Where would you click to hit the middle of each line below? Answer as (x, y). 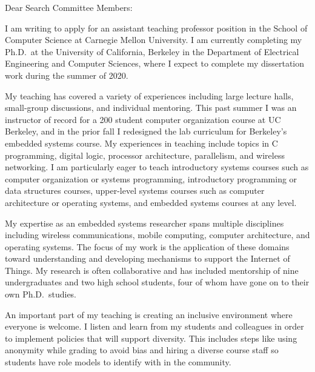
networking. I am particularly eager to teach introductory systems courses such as (157, 167)
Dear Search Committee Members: (69, 7)
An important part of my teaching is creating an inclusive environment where (149, 314)
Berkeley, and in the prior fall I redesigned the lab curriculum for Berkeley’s (146, 131)
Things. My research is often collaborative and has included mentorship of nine (152, 270)
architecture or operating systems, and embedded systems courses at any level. (151, 202)
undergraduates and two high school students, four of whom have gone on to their (157, 282)
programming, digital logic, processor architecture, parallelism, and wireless (145, 155)
